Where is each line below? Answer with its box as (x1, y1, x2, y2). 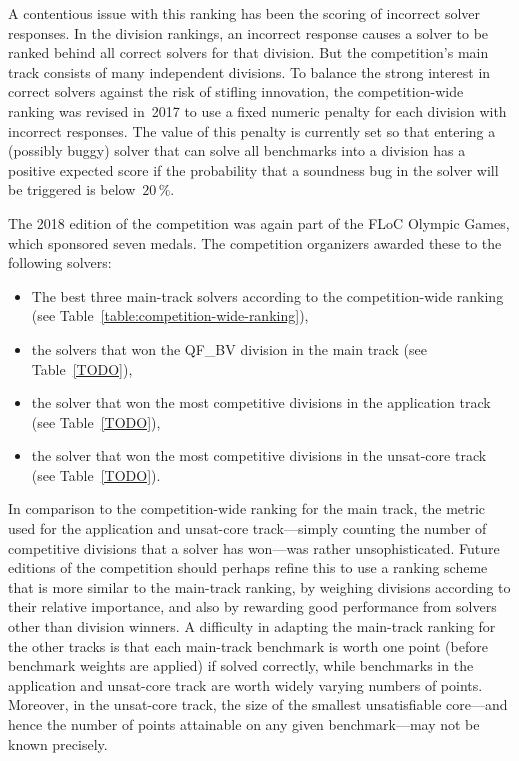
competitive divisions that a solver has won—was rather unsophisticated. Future (8, 537, 500, 558)
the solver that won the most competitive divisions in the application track (31, 392, 491, 413)
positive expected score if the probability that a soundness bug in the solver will (8, 159, 499, 180)
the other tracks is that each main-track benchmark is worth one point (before (8, 635, 488, 656)
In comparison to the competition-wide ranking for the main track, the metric (8, 498, 486, 519)
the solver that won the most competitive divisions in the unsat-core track (31, 445, 487, 466)
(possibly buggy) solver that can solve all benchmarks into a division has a (8, 140, 466, 161)
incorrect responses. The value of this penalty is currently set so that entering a (8, 120, 496, 141)
